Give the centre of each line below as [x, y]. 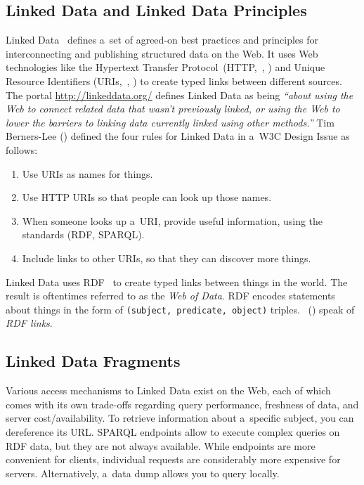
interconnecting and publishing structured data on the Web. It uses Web [162, 53]
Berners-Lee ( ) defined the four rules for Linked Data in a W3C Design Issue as [178, 136]
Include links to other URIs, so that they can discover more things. [167, 258]
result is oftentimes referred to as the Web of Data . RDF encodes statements [170, 296]
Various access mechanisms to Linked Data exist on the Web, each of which [168, 390]
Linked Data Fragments [93, 361]
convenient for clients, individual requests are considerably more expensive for [173, 459]
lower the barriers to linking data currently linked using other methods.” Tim [170, 122]
